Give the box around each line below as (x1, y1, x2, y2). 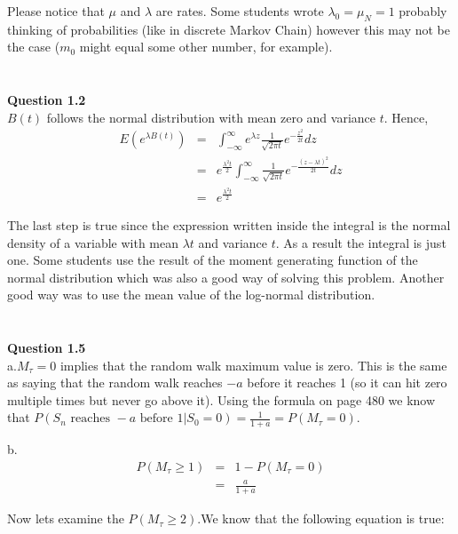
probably (399, 2, 447, 20)
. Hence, (383, 108, 429, 126)
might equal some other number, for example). (79, 37, 333, 56)
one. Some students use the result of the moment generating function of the (7, 251, 418, 269)
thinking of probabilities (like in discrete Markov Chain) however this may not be (7, 20, 450, 38)
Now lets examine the (7, 509, 124, 528)
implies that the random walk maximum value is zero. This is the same (59, 355, 447, 374)
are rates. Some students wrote (155, 2, 324, 20)
